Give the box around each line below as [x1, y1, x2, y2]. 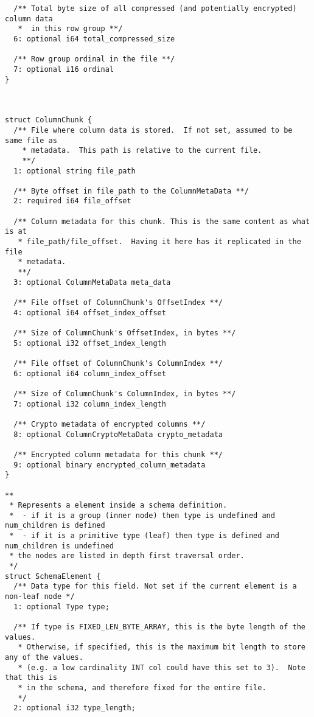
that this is [5, 673, 57, 682]
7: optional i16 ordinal [13, 65, 114, 74]
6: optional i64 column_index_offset [13, 369, 166, 378]
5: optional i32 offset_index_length [13, 338, 166, 348]
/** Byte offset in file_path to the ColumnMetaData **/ [13, 186, 249, 195]
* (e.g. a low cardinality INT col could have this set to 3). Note [18, 663, 305, 672]
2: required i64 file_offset [13, 197, 131, 206]
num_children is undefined [5, 541, 114, 550]
